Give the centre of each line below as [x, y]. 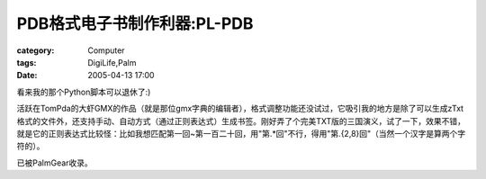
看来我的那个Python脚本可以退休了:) [84, 92]
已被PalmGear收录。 [55, 163]
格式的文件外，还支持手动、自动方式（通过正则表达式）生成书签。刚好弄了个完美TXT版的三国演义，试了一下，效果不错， [241, 121]
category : [36, 50]
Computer [106, 50]
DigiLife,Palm [112, 62]
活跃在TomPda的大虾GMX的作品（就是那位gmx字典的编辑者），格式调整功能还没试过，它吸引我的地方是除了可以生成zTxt [240, 109]
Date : [27, 76]
